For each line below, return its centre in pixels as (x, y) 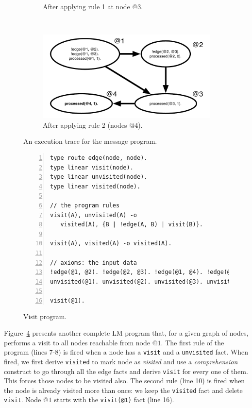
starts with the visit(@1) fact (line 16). (114, 399)
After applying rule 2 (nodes (85, 125)
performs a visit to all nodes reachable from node (77, 342)
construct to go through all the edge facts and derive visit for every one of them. (126, 371)
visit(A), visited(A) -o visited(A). (111, 244)
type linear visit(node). (92, 167)
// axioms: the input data (93, 263)
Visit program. (45, 316)
